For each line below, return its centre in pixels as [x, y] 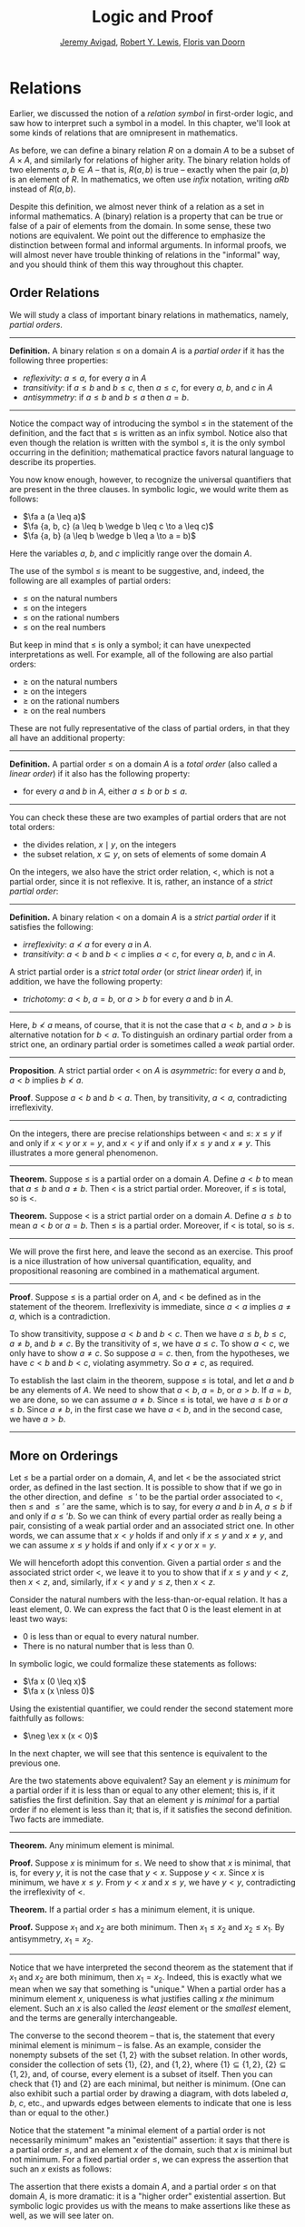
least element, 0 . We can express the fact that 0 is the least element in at [145, 1609]
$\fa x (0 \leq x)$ [54, 1681]
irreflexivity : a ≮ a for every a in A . [87, 944]
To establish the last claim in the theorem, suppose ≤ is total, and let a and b [152, 1380]
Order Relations [54, 293]
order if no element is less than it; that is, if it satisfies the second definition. [151, 1810]
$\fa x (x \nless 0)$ [59, 1691]
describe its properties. [53, 461]
